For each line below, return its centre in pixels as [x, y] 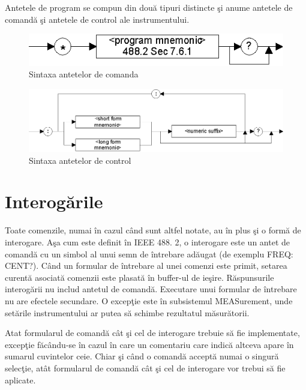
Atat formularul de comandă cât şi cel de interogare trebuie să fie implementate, [152, 333]
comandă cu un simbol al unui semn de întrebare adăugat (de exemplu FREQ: [149, 253]
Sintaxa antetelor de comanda [84, 74]
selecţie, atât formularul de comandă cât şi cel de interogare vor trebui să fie [145, 367]
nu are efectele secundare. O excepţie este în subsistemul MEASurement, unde [149, 300]
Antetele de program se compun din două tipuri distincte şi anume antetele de [149, 7]
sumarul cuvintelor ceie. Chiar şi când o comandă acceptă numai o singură [142, 356]
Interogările [54, 201]
